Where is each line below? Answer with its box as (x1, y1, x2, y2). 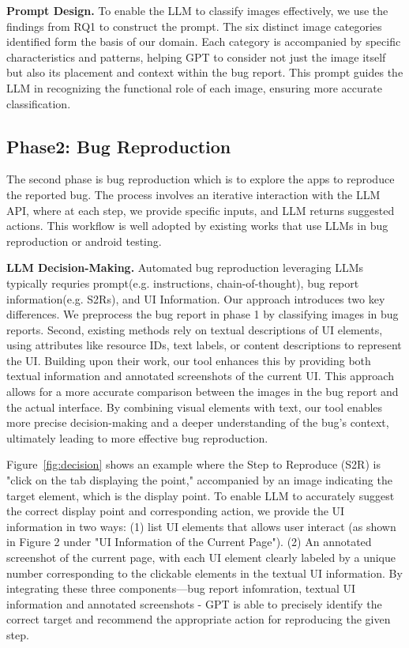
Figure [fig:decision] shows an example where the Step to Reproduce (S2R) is (6, 456, 381, 473)
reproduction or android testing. (6, 232, 162, 249)
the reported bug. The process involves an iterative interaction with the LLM (6, 186, 381, 202)
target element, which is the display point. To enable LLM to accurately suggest (6, 487, 395, 503)
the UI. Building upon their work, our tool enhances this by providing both (6, 352, 371, 368)
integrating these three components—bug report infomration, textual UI (6, 580, 356, 597)
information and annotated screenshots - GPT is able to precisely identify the (6, 595, 382, 612)
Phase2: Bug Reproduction (6, 134, 231, 158)
